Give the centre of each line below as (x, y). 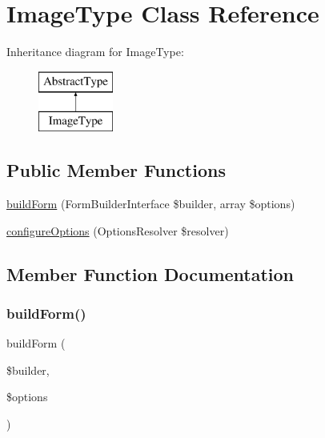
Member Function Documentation (150, 273)
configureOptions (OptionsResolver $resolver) (118, 230)
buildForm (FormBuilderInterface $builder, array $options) (151, 204)
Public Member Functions (116, 170)
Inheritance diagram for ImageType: (95, 52)
